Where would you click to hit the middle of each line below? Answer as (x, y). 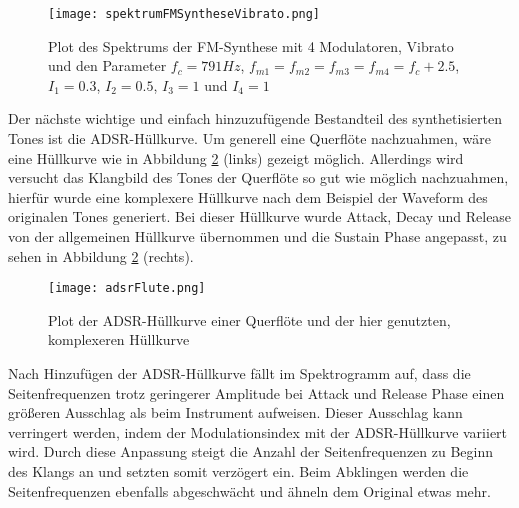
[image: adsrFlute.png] (127, 288)
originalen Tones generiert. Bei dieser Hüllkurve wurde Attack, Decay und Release (260, 216)
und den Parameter (107, 65)
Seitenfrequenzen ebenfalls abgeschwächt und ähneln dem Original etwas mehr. (249, 490)
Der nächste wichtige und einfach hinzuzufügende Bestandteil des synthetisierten (255, 118)
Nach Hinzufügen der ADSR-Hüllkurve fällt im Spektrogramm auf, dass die (239, 373)
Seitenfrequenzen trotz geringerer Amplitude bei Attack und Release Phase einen (256, 392)
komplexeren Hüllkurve (119, 339)
